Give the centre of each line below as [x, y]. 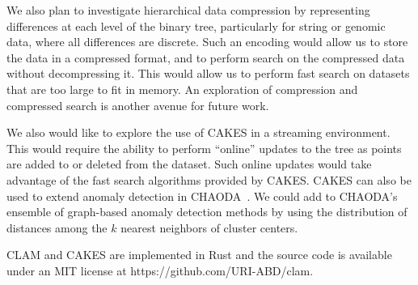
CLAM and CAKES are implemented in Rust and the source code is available [199, 255]
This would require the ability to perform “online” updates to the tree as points [204, 148]
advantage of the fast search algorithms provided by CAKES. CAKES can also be [209, 179]
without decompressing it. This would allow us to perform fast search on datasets [208, 73]
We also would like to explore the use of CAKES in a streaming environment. [198, 132]
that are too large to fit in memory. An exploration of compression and [182, 89]
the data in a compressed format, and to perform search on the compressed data [206, 57]
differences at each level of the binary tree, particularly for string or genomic [196, 26]
